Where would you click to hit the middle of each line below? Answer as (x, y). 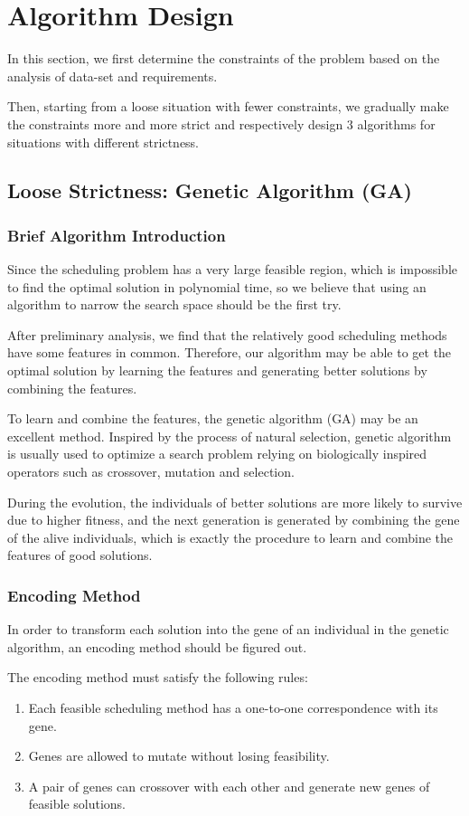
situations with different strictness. (103, 142)
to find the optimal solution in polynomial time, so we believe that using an (217, 286)
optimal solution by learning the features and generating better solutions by (217, 370)
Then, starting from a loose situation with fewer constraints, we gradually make (228, 106)
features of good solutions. (80, 555)
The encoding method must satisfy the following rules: (158, 677)
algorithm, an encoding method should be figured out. (157, 646)
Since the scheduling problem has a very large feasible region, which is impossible (232, 269)
